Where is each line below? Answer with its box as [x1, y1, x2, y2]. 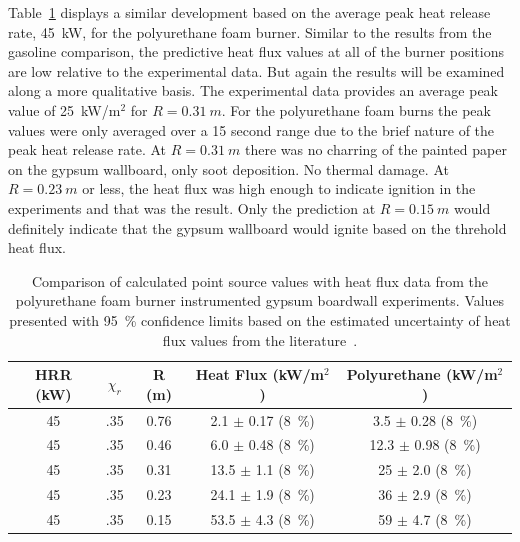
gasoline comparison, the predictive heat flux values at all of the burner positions [8, 41, 505, 62]
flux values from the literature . [162, 329, 358, 350]
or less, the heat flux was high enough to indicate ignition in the [82, 178, 476, 199]
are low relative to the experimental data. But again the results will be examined [8, 60, 505, 81]
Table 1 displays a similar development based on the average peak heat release [8, 2, 491, 22]
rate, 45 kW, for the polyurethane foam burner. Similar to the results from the [8, 21, 492, 42]
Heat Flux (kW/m [195, 364, 325, 385]
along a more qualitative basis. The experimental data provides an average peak [8, 80, 498, 101]
